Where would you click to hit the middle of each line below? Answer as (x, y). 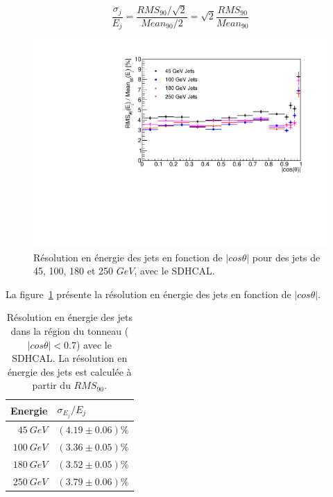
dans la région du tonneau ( (70, 330)
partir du (51, 385)
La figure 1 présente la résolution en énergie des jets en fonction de (148, 294)
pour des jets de (286, 257)
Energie (29, 410)
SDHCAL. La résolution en (70, 358)
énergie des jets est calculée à (69, 371)
